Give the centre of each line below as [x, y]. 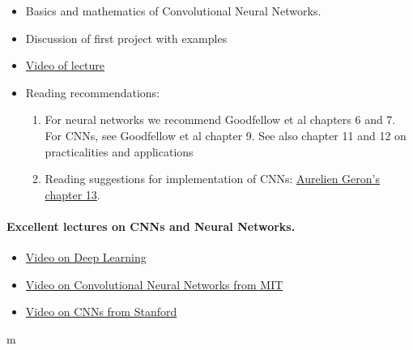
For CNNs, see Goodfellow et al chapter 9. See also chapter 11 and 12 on [226, 135]
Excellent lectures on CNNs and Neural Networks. [151, 226]
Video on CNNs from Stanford [101, 312]
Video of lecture [65, 65]
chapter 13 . [72, 194]
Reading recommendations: [92, 92]
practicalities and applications [119, 151]
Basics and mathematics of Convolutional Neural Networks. [173, 11]
